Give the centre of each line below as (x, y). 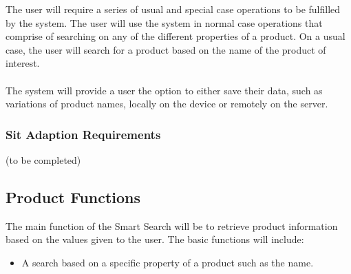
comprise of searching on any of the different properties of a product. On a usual (175, 36)
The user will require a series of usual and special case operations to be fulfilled (173, 9)
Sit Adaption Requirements (83, 134)
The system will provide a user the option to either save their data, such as (164, 90)
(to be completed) (43, 159)
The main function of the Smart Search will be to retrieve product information (172, 225)
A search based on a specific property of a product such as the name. (168, 262)
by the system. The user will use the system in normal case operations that (164, 22)
